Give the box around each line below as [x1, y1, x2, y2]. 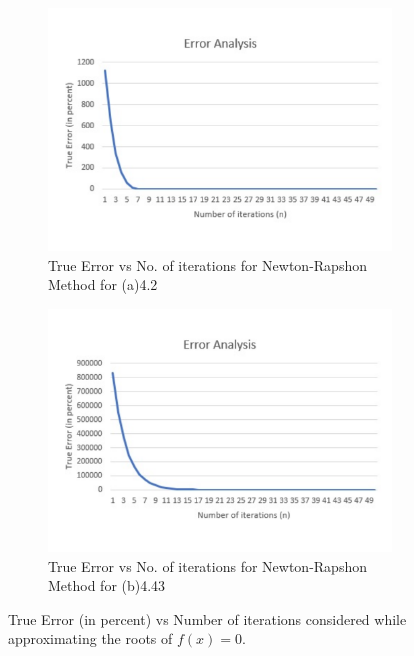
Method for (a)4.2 [48, 274, 158, 295]
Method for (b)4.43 [48, 575, 166, 596]
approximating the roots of [8, 628, 173, 649]
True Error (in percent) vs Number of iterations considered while [8, 608, 407, 629]
